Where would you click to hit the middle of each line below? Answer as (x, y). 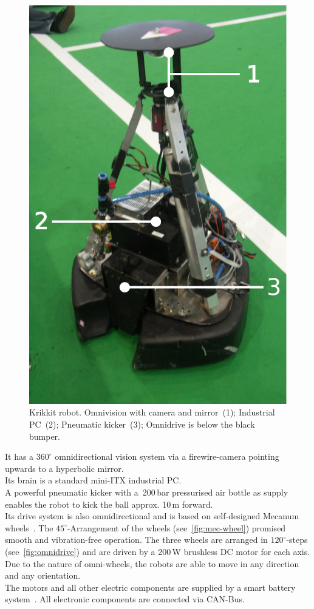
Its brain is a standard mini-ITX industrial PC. (93, 480)
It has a (19, 456)
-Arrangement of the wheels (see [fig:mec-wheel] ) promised (176, 527)
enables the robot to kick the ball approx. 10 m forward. (109, 504)
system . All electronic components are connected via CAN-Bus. (125, 599)
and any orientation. (43, 575)
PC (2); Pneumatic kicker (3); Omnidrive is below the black (142, 424)
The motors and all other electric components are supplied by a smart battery (150, 587)
